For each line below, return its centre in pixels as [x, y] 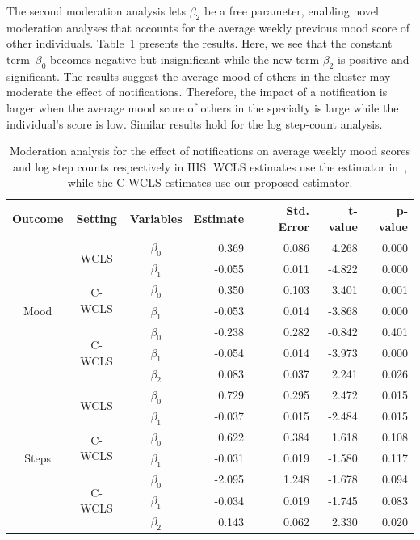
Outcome [38, 218]
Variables [156, 218]
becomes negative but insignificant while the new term [185, 59]
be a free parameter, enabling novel [291, 11]
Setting [97, 218]
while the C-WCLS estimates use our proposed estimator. [210, 182]
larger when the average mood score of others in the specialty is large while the [203, 107]
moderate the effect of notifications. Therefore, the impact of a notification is [197, 92]
